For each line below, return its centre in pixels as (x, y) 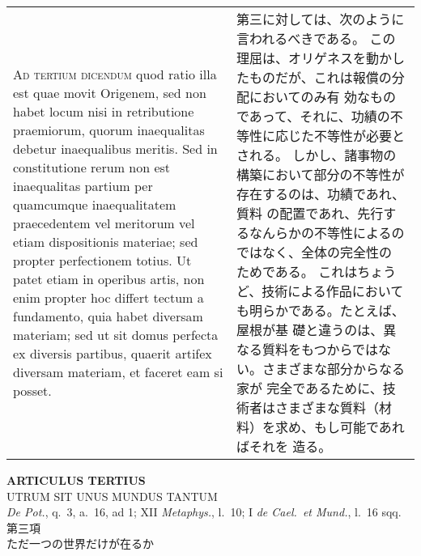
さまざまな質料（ (327, 407)
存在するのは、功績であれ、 (321, 194)
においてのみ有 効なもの (323, 97)
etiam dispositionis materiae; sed (106, 242)
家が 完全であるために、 (310, 388)
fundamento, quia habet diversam (108, 316)
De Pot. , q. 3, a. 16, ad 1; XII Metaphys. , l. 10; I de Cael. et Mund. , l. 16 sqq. (204, 512)
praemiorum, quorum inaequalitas (109, 130)
